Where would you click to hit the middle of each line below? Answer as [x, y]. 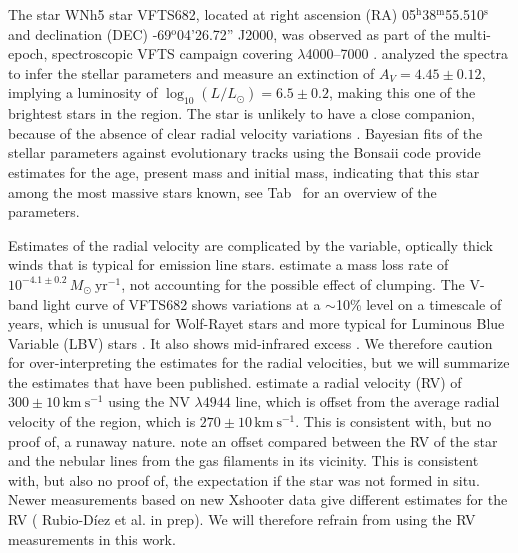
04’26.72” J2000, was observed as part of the [313, 33]
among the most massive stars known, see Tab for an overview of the [222, 191]
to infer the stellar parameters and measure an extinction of [191, 72]
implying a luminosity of [83, 92]
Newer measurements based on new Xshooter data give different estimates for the [258, 499]
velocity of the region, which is [102, 421]
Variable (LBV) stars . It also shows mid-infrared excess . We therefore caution [250, 342]
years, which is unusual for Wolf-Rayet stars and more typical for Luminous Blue [256, 323]
